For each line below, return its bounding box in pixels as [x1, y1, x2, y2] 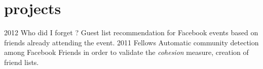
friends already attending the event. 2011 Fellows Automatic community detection [4, 37, 259, 47]
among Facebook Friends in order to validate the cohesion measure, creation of [4, 47, 249, 57]
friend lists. [4, 56, 39, 67]
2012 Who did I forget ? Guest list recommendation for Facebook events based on [4, 27, 258, 38]
